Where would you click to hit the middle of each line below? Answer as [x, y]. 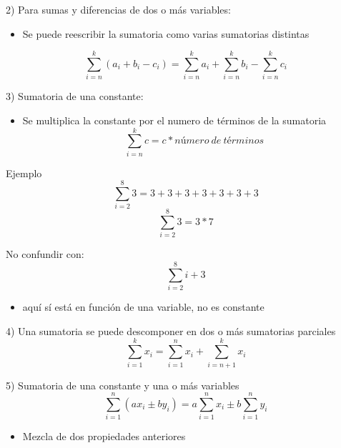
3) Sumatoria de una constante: [75, 96]
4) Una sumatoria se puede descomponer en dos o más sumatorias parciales [171, 330]
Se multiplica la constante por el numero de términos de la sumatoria [174, 120]
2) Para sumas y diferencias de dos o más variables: [118, 9]
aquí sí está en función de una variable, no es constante [143, 307]
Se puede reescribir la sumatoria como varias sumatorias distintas [166, 33]
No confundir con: [45, 254]
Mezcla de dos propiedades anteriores [104, 436]
